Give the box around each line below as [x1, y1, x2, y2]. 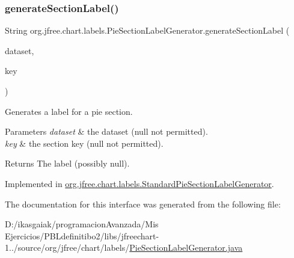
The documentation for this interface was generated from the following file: [5, 197, 281, 210]
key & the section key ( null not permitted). [5, 137, 164, 149]
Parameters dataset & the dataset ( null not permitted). [5, 125, 208, 138]
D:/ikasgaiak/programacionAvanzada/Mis [5, 218, 159, 230]
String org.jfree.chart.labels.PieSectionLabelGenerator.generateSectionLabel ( [5, 24, 290, 37]
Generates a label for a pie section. [5, 105, 133, 117]
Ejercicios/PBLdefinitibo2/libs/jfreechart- [5, 229, 159, 242]
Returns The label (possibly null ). [5, 157, 130, 170]
